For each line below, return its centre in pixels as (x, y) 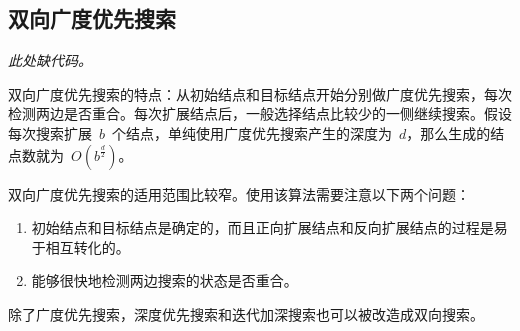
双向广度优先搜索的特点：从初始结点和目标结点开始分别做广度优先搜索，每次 (260, 93)
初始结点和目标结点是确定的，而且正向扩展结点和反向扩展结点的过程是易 (269, 227)
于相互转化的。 (80, 246)
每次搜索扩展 (50, 132)
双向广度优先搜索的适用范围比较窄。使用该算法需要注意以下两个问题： (239, 193)
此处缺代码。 (50, 60)
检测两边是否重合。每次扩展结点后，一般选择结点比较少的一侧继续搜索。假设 (260, 113)
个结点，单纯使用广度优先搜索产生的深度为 (252, 132)
